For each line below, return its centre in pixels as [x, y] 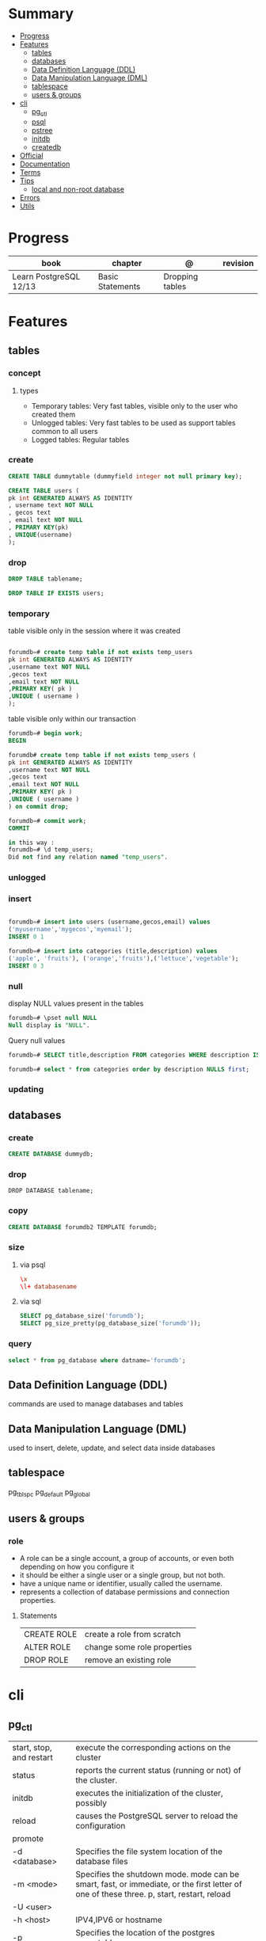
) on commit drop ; [38, 806]
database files [102, 1862]
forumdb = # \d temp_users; [51, 850]
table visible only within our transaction [72, 719]
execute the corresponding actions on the [153, 1748]
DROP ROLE [46, 1660]
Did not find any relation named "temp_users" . [88, 857]
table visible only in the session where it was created [94, 631]
